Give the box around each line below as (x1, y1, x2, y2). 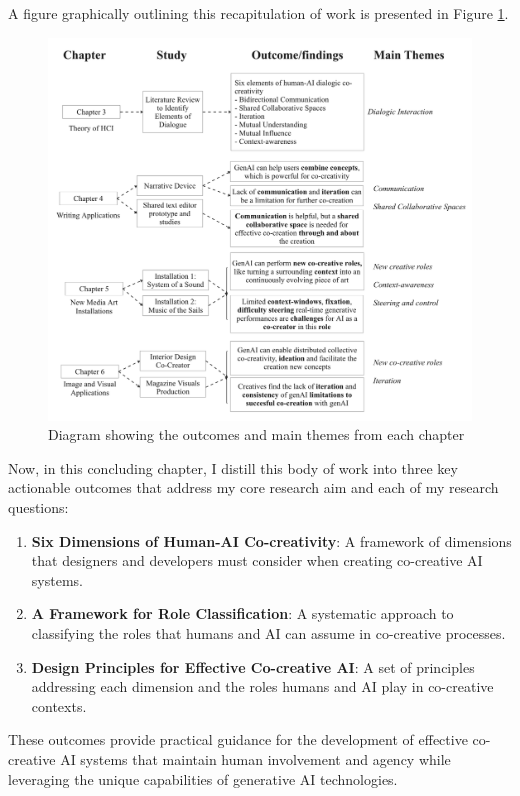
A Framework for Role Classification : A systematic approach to (31, 603, 454, 624)
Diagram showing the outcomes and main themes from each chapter (48, 424, 465, 445)
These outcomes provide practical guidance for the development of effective (8, 729, 468, 750)
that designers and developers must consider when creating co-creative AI (31, 550, 483, 571)
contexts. (31, 695, 87, 716)
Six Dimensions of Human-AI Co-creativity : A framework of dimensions (31, 530, 512, 551)
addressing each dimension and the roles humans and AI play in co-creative (31, 676, 494, 697)
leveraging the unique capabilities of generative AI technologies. (8, 768, 398, 789)
